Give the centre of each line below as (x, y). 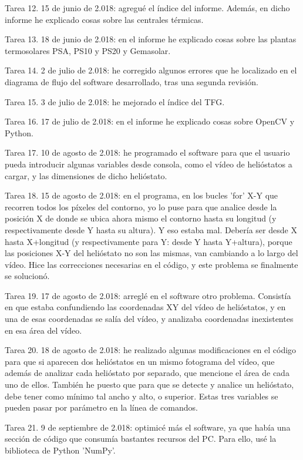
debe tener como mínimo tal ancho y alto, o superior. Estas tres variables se (142, 396)
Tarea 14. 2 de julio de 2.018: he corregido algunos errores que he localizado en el (151, 70)
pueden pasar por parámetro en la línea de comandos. (101, 407)
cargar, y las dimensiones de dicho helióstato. (86, 175)
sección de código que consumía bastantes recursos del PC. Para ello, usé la (141, 439)
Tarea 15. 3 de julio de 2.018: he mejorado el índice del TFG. (115, 101)
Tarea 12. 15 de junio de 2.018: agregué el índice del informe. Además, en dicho (147, 8)
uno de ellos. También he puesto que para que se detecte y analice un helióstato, (149, 385)
